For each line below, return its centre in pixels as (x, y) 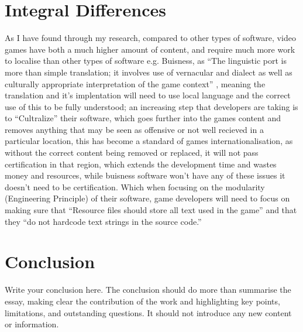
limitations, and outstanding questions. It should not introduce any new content (148, 312)
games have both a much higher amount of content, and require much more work (150, 49)
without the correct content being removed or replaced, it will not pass (132, 153)
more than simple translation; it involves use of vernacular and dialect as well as (149, 72)
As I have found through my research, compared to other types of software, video (150, 38)
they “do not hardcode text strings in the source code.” (103, 221)
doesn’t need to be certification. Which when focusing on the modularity (135, 186)
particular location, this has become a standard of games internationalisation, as (149, 141)
